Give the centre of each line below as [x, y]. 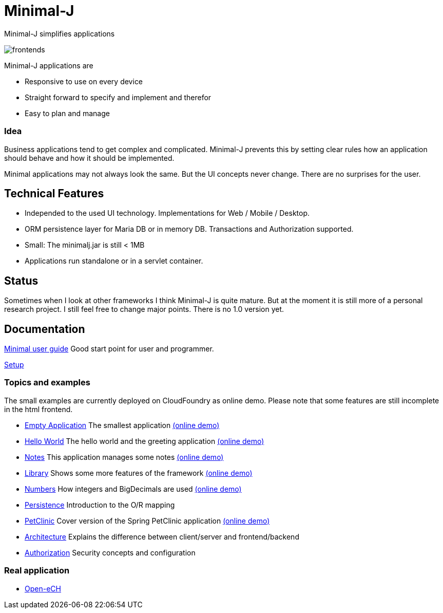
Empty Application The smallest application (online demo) [122, 425]
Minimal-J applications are [49, 65]
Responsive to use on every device [84, 81]
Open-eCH [43, 588]
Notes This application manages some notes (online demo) [124, 457]
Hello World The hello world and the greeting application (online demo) [145, 441]
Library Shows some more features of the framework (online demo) [139, 473]
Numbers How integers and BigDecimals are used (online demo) [133, 489]
